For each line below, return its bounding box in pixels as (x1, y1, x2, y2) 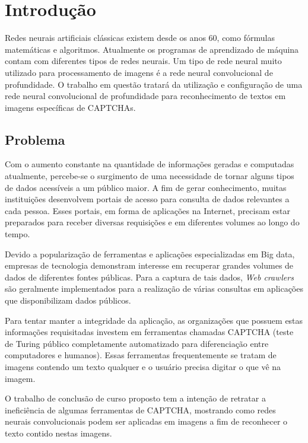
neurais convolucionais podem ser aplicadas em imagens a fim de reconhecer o (5, 415, 288, 428)
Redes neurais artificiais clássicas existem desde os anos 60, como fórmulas (5, 31, 275, 44)
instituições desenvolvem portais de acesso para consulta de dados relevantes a (5, 193, 290, 205)
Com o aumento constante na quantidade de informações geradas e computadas (5, 158, 294, 170)
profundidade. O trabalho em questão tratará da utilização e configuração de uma (5, 78, 303, 90)
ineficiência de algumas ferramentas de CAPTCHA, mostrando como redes (5, 403, 276, 416)
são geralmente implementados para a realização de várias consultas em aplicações (5, 282, 303, 295)
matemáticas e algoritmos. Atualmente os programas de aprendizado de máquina (5, 43, 299, 55)
